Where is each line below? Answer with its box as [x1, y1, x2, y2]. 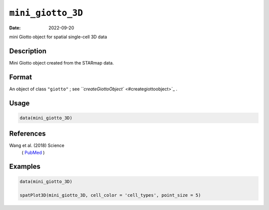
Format [9, 72, 32, 81]
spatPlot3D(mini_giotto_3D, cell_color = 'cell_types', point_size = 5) [19, 193, 201, 198]
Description [9, 47, 47, 55]
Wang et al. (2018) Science [9, 142, 65, 148]
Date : [9, 25, 21, 31]
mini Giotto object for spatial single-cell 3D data [9, 34, 107, 40]
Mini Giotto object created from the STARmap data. [9, 60, 114, 66]
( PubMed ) [21, 149, 45, 155]
